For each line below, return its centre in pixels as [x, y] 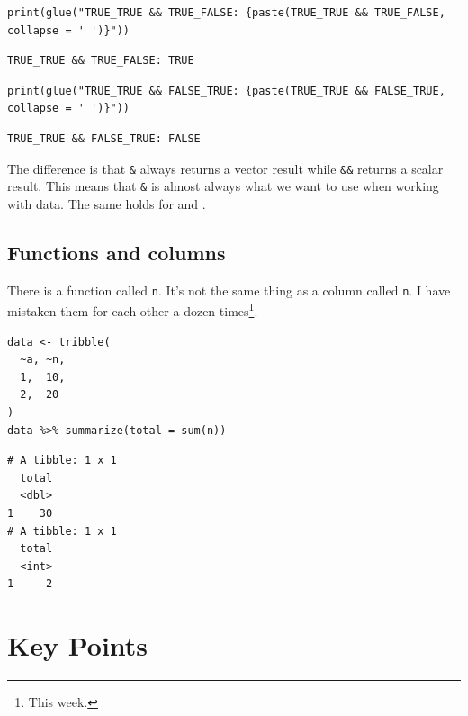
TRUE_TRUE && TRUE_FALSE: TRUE [101, 61]
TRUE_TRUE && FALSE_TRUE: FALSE [104, 138]
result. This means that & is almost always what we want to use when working [223, 186]
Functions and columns [117, 252]
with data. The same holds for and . [107, 203]
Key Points [78, 645]
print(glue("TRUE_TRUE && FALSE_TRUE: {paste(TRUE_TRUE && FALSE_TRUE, [226, 91]
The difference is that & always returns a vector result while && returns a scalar [225, 168]
